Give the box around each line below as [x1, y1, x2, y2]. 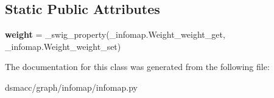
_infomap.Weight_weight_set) [5, 40, 121, 52]
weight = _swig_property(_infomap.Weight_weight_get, [5, 28, 225, 41]
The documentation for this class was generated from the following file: [5, 60, 270, 73]
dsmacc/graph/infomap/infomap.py [5, 80, 138, 93]
